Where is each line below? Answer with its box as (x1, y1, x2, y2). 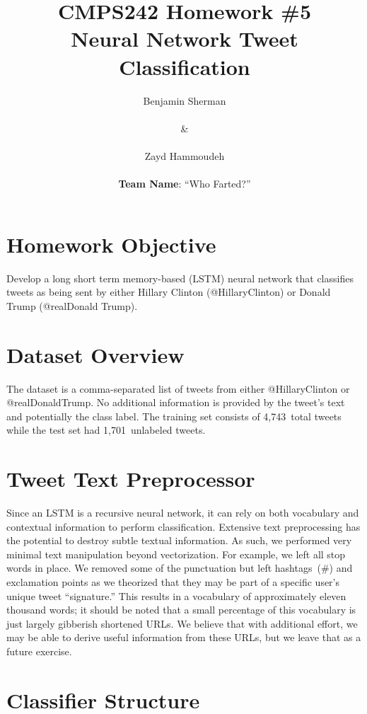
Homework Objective (6, 229, 216, 258)
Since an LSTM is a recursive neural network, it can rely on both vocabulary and (6, 505, 359, 519)
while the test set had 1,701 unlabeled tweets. (6, 422, 206, 437)
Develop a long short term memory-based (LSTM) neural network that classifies (6, 270, 354, 285)
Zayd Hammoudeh (144, 148, 225, 163)
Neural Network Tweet (71, 24, 298, 53)
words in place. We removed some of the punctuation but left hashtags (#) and (6, 560, 353, 575)
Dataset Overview (6, 340, 185, 369)
